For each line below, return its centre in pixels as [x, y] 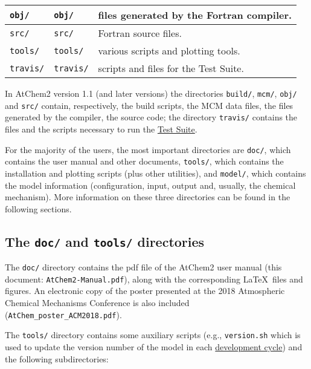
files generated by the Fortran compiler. [195, 15]
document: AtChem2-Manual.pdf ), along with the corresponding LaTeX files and [154, 279]
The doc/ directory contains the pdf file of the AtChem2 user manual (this [143, 267]
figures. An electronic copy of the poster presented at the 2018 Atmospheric [145, 291]
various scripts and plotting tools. [169, 51]
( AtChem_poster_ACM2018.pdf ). [63, 314]
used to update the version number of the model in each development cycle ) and [154, 346]
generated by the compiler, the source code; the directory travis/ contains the [151, 117]
